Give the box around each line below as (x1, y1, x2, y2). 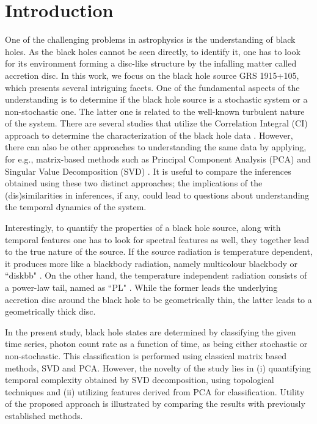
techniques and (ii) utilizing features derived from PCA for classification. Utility (5, 385, 305, 398)
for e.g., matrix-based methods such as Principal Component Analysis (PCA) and (5, 153, 311, 166)
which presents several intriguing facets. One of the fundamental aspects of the (5, 81, 300, 93)
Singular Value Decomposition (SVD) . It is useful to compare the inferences (5, 164, 291, 177)
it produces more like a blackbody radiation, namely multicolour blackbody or (5, 257, 298, 269)
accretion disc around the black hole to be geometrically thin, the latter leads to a (5, 293, 312, 305)
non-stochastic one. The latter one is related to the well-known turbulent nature (5, 104, 305, 117)
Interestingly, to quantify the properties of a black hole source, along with (5, 221, 281, 234)
